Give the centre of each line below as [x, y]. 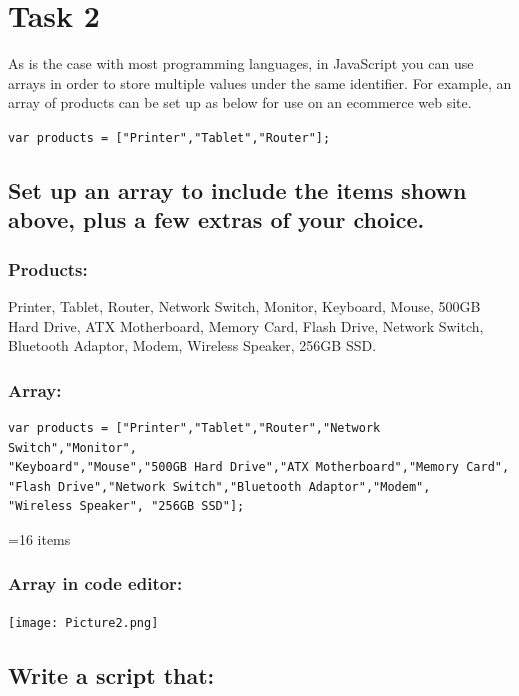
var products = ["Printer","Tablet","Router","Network [194, 427]
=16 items [39, 538]
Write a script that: [111, 674]
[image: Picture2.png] [83, 622]
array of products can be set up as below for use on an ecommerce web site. [240, 102]
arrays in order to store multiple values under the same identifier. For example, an [260, 82]
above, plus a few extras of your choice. [216, 219]
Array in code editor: [95, 583]
